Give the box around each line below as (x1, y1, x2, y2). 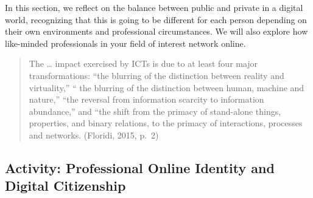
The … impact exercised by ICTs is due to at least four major (29, 57, 258, 70)
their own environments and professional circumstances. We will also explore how (5, 25, 308, 38)
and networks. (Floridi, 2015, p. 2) (29, 128, 159, 141)
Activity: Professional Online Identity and (5, 158, 275, 177)
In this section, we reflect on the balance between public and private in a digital (5, 1, 303, 13)
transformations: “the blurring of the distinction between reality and (29, 69, 284, 81)
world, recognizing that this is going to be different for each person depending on (5, 13, 307, 26)
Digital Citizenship (5, 176, 126, 195)
